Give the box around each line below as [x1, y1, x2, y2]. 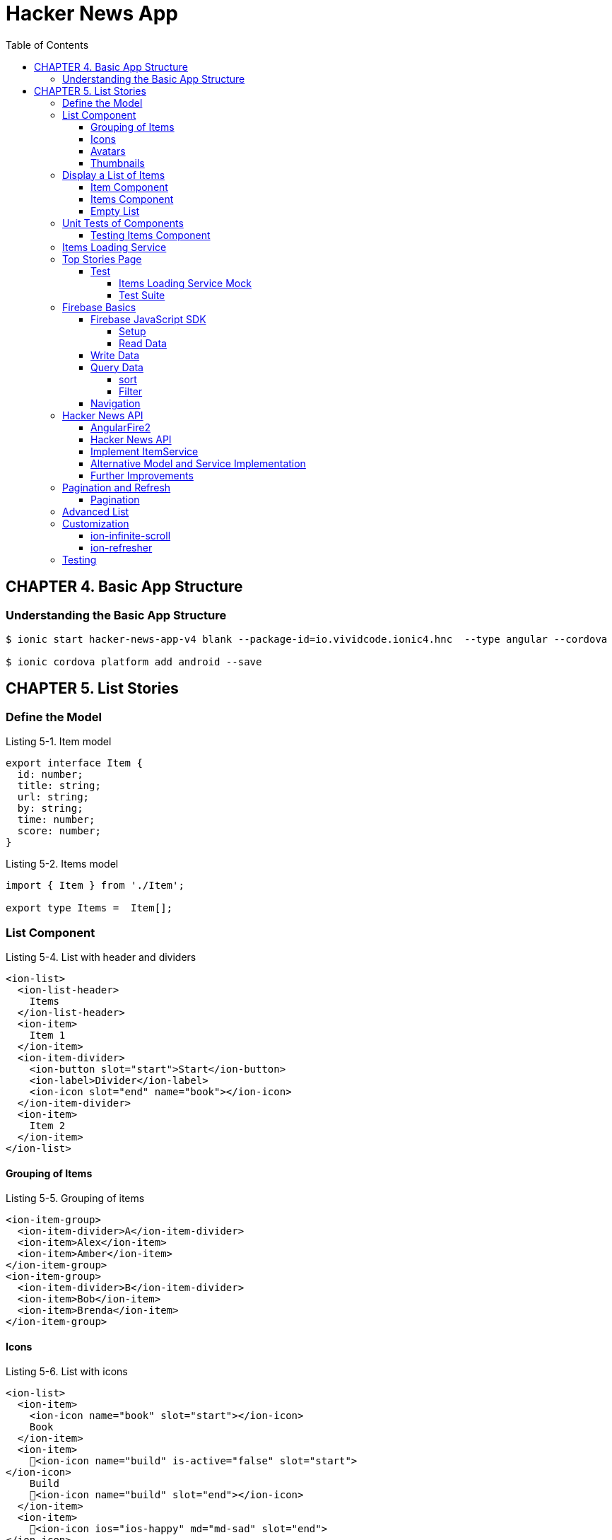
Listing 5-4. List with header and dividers [6, 950, 196, 963]
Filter [119, 385, 143, 397]
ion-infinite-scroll [90, 529, 171, 542]
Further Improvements [90, 469, 194, 482]
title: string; [17, 780, 101, 792]
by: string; [17, 803, 83, 815]
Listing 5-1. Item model [6, 735, 112, 748]
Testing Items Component [90, 228, 211, 241]
